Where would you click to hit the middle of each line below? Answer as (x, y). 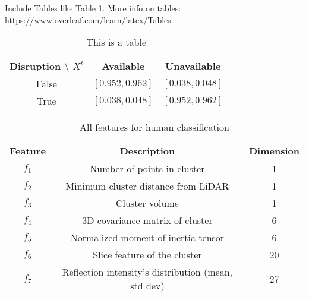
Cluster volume (147, 203)
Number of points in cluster (147, 169)
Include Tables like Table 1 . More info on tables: (93, 8)
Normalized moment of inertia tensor (147, 238)
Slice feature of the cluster (147, 255)
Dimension (274, 151)
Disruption (35, 66)
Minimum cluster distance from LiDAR (147, 186)
